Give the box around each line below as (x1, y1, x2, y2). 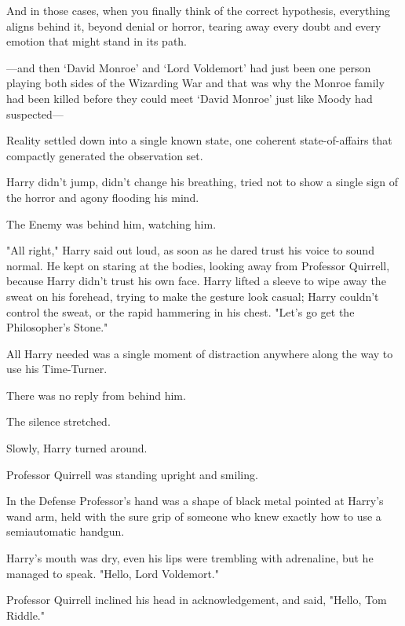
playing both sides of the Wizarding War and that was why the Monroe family (6, 75, 385, 91)
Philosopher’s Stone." (6, 319, 108, 335)
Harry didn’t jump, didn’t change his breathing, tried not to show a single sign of (6, 174, 399, 190)
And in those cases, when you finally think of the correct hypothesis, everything (6, 2, 390, 18)
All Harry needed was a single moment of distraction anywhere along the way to (6, 345, 393, 361)
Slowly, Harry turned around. (6, 440, 148, 456)
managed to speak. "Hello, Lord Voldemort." (6, 565, 219, 581)
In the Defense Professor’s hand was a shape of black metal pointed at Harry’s (6, 492, 384, 509)
